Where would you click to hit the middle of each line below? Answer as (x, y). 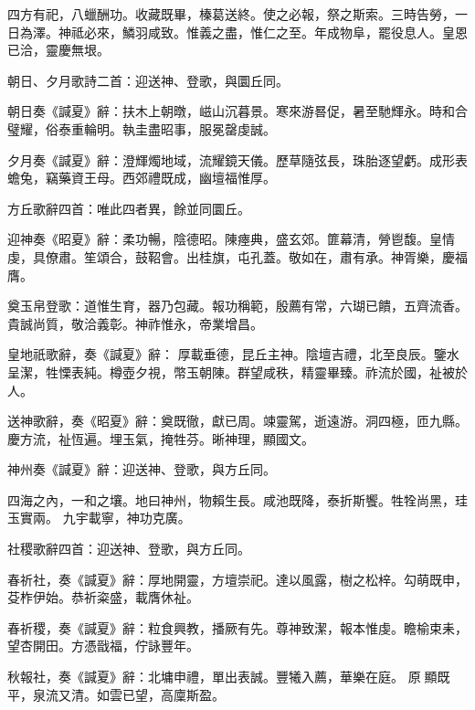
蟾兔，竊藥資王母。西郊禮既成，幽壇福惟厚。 (142, 178)
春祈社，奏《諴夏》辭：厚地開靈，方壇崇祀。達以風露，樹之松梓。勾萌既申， (237, 579)
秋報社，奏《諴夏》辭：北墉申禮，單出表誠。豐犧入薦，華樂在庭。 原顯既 (229, 677)
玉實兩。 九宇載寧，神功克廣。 (99, 518)
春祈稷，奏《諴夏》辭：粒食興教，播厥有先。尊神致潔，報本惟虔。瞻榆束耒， (237, 627)
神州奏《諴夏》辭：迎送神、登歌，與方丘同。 (142, 469)
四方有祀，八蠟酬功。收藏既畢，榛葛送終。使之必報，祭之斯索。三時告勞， (231, 14)
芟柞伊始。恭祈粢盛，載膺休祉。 (103, 597)
